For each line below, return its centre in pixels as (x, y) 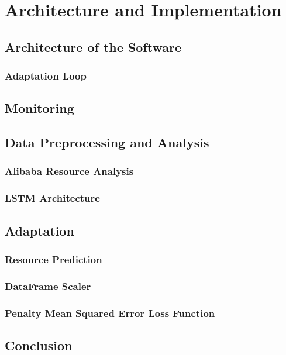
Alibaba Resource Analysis (69, 171)
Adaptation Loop (46, 76)
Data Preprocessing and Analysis (107, 142)
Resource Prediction (54, 259)
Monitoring (39, 108)
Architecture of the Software (93, 46)
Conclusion (39, 345)
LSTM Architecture (52, 198)
